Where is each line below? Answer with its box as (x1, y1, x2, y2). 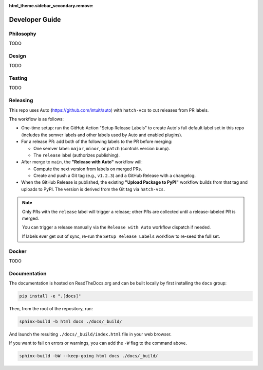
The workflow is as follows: (9, 116, 64, 122)
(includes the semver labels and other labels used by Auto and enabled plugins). (21, 132, 183, 138)
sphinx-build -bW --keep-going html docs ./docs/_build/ (19, 353, 158, 359)
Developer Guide (9, 15, 61, 24)
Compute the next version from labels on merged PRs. (33, 166, 142, 172)
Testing (9, 75, 28, 82)
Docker (9, 248, 27, 255)
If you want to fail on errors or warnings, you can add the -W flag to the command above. (9, 340, 187, 346)
